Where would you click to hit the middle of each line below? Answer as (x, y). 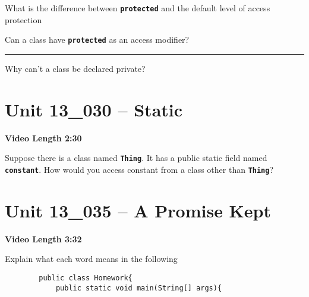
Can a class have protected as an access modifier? (97, 40)
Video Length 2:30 (43, 138)
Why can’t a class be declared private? (75, 68)
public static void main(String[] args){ (139, 288)
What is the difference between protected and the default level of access (138, 8)
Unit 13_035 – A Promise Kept (138, 210)
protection (23, 19)
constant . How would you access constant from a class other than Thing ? (139, 169)
